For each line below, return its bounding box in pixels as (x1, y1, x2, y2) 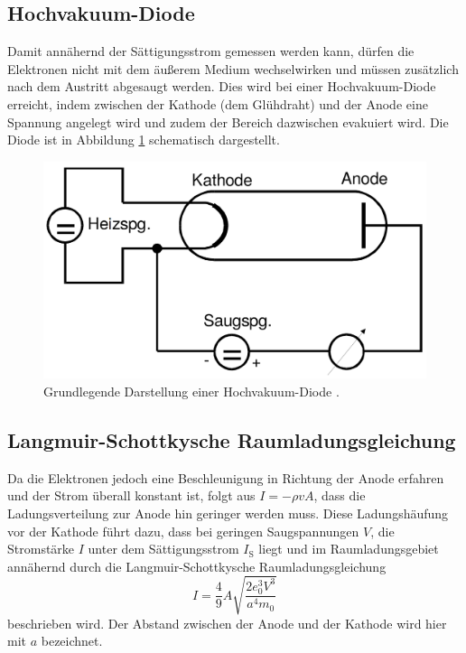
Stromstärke (7, 539, 75, 558)
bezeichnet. (41, 631, 103, 650)
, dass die (313, 486, 366, 505)
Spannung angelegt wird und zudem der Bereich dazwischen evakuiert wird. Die (7, 112, 449, 131)
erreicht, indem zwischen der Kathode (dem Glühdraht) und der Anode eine (7, 94, 428, 113)
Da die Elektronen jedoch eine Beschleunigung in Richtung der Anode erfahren (7, 468, 444, 487)
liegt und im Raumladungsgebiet (258, 539, 439, 558)
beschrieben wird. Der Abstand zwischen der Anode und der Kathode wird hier (7, 613, 447, 632)
